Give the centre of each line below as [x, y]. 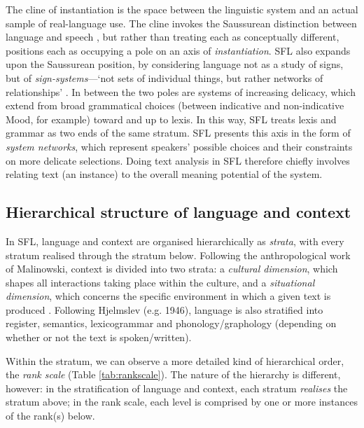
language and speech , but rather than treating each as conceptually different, [173, 37]
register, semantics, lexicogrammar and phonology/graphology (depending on [171, 323]
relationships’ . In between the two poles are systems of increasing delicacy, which [181, 91]
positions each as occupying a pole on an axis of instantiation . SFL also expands [178, 50]
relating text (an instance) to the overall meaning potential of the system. [164, 174]
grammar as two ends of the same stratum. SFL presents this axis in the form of [178, 133]
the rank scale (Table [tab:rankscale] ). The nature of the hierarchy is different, [173, 374]
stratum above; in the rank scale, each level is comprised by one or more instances [182, 402]
